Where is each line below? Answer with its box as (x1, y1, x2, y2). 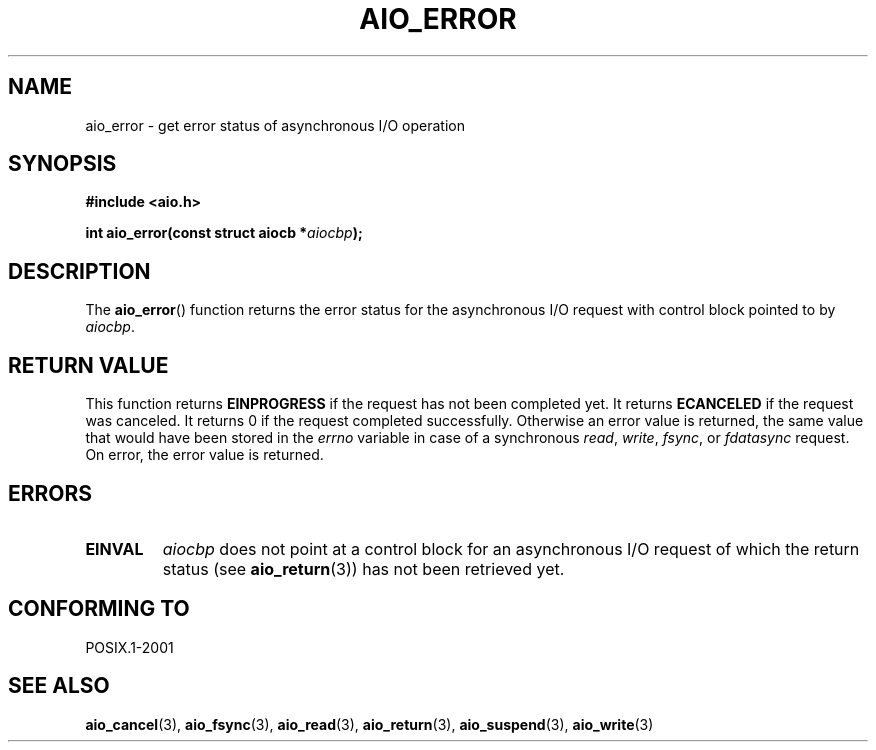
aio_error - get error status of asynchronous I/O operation (85, 116, 465, 134)
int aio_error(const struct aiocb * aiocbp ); (85, 224, 363, 242)
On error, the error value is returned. (85, 446, 324, 464)
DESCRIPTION (8, 258, 151, 284)
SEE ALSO (8, 673, 110, 699)
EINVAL (85, 538, 144, 559)
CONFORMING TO (8, 596, 190, 622)
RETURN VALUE (8, 352, 169, 378)
